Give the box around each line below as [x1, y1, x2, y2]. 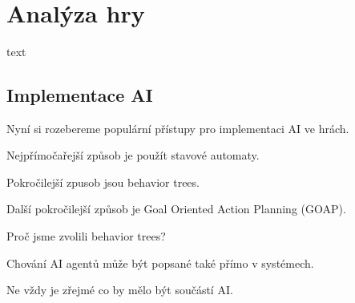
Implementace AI [6, 82, 153, 107]
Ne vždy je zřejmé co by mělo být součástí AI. [6, 281, 233, 298]
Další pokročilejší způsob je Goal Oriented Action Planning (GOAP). [6, 200, 346, 217]
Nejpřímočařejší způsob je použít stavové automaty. [6, 147, 260, 164]
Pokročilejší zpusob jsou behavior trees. [6, 173, 200, 190]
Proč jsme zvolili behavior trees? [6, 228, 166, 244]
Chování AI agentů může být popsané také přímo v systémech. [6, 254, 314, 271]
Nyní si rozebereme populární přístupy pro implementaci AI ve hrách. [6, 119, 349, 136]
